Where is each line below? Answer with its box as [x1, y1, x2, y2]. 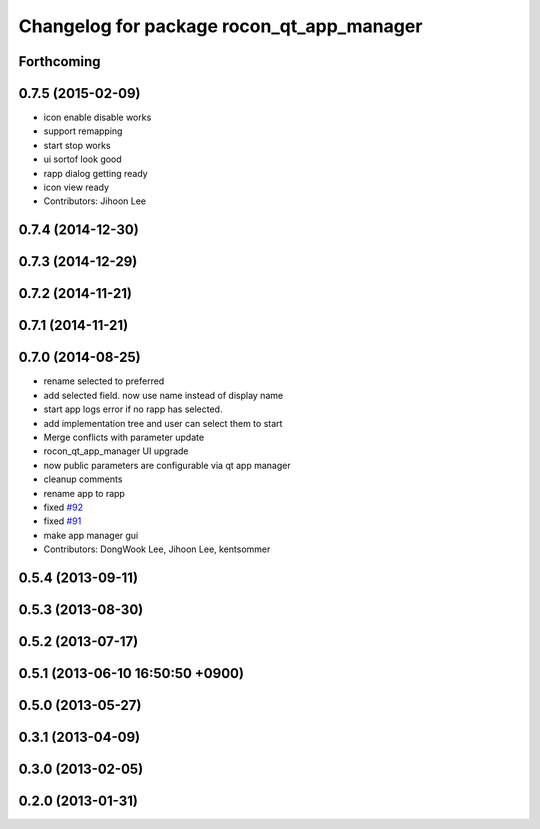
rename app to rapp [43, 487, 125, 499]
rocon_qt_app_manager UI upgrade [43, 445, 189, 457]
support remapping [43, 125, 123, 137]
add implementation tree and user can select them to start [43, 417, 283, 429]
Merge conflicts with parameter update [43, 431, 205, 443]
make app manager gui [43, 529, 139, 541]
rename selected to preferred [43, 375, 165, 387]
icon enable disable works [43, 111, 152, 124]
